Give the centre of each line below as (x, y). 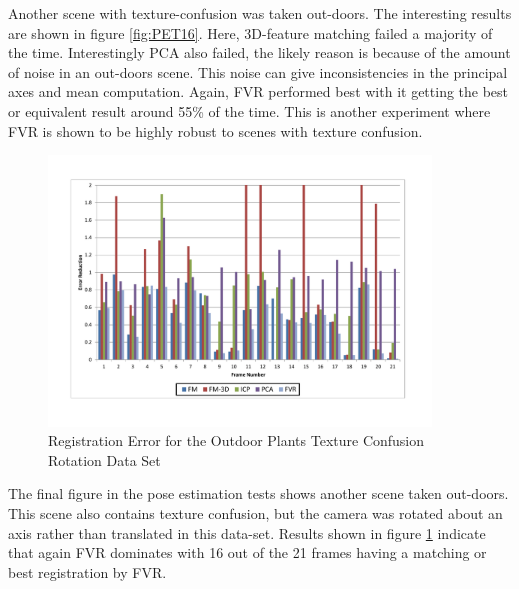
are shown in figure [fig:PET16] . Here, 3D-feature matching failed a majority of (250, 32)
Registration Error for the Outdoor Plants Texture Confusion (236, 440)
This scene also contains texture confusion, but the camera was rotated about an (255, 513)
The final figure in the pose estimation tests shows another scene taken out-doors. (258, 493)
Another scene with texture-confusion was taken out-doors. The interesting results (260, 13)
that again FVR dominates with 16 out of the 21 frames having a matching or (247, 552)
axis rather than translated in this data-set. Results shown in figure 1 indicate (247, 532)
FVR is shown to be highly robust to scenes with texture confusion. (215, 130)
